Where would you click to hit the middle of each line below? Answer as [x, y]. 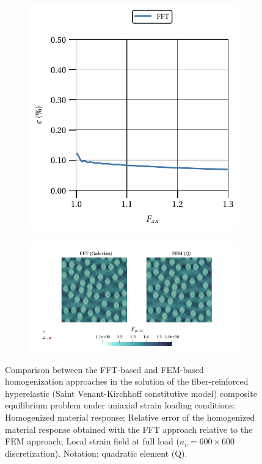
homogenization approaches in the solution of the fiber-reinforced [127, 381]
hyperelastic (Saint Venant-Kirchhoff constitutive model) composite [131, 393]
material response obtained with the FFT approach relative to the [129, 429]
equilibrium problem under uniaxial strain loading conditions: [120, 405]
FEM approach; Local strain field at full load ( [92, 441]
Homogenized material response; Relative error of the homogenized [130, 417]
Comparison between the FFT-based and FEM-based [104, 369]
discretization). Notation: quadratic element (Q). [96, 453]
